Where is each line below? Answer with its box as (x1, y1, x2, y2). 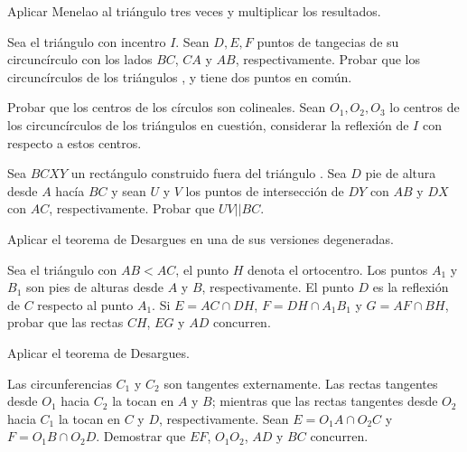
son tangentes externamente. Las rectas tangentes (163, 373, 438, 392)
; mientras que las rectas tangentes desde (211, 391, 438, 410)
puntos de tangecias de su (257, 32, 399, 51)
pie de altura (365, 164, 436, 183)
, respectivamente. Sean (158, 409, 289, 428)
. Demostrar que (96, 427, 186, 446)
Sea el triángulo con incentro (7, 32, 166, 51)
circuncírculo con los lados (7, 50, 153, 69)
